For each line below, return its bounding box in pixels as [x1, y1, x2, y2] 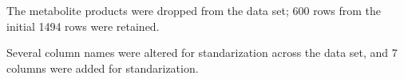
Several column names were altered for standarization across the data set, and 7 [6, 44, 398, 61]
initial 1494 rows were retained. [6, 17, 160, 34]
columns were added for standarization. [6, 59, 199, 76]
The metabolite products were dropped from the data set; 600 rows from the [6, 2, 382, 18]
